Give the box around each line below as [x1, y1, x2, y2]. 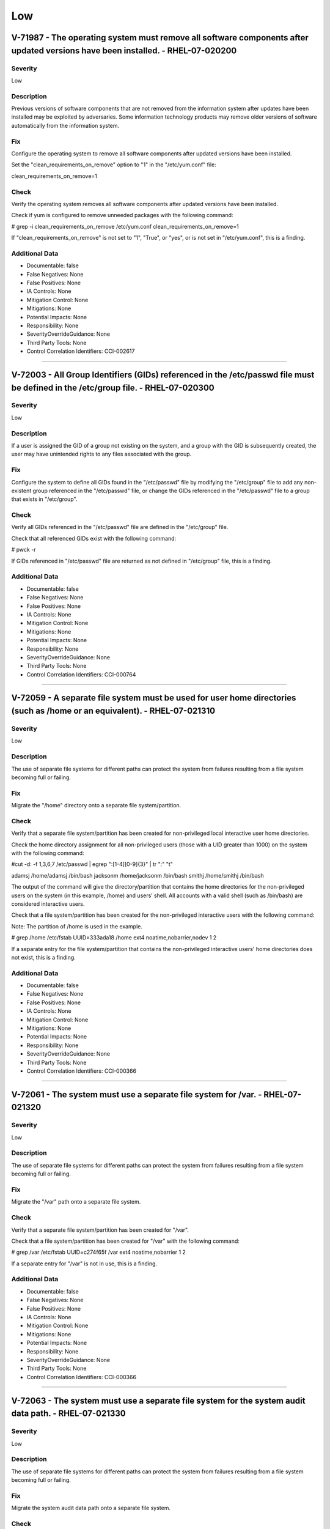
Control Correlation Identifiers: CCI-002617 [26, 347, 135, 355]
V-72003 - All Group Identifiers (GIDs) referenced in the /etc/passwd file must [11, 369, 315, 380]
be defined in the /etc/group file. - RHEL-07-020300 [11, 382, 215, 393]
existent [11, 487, 32, 494]
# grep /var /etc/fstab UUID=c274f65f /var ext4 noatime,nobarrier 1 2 [11, 1248, 186, 1256]
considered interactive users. [11, 900, 85, 908]
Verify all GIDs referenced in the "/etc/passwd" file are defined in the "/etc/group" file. [11, 524, 229, 531]
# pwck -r [11, 546, 36, 553]
